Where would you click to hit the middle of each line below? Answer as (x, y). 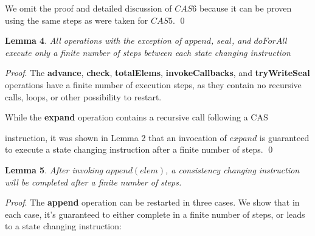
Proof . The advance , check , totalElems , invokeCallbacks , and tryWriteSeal (157, 73)
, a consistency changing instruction (232, 169)
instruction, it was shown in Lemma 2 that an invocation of (116, 137)
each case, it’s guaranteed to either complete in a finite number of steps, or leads (155, 214)
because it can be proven (245, 8)
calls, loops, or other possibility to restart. (83, 96)
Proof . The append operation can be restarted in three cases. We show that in (152, 202)
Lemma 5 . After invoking (54, 169)
